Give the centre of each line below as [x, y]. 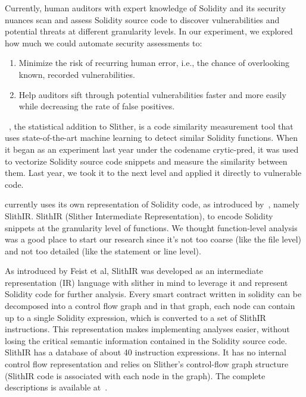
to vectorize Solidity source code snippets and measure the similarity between [146, 161]
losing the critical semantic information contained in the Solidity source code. [146, 340]
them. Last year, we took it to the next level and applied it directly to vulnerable [153, 173]
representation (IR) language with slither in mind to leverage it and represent [146, 282]
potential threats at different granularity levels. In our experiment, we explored [149, 31]
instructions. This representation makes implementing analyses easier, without [147, 329]
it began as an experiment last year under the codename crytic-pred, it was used [152, 149]
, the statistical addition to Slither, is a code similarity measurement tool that [151, 126]
